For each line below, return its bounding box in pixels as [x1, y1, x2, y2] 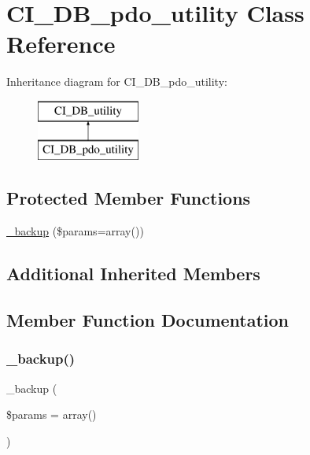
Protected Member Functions [6, 186, 251, 210]
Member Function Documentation [6, 308, 290, 332]
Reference [6, 28, 116, 60]
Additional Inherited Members [6, 261, 260, 286]
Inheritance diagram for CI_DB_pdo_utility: [6, 73, 227, 90]
